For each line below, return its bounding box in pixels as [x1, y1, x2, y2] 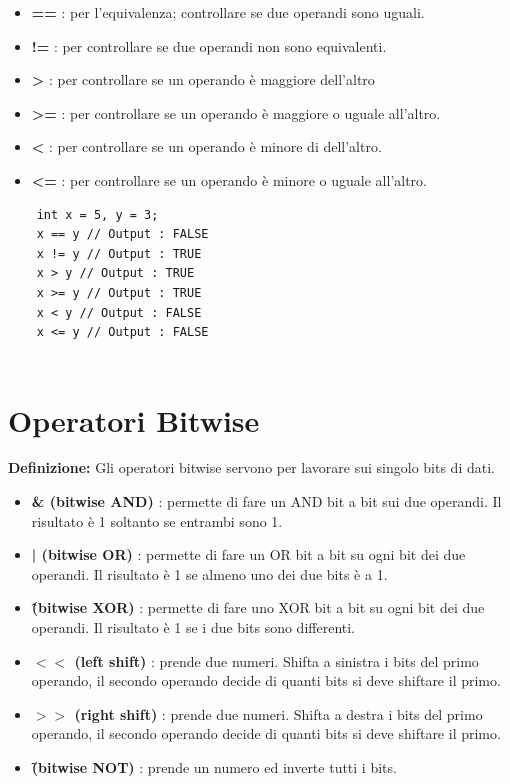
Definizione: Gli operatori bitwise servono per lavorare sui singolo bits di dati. [8, 457, 495, 478]
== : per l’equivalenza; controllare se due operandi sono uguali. [31, 2, 425, 22]
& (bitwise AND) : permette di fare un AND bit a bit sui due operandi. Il [31, 491, 502, 512]
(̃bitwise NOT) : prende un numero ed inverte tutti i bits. [31, 756, 397, 777]
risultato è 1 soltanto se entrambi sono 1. [31, 510, 283, 531]
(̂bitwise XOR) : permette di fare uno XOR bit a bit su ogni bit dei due [31, 597, 485, 618]
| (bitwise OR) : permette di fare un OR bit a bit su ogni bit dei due [31, 544, 466, 565]
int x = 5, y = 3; [36, 207, 159, 222]
